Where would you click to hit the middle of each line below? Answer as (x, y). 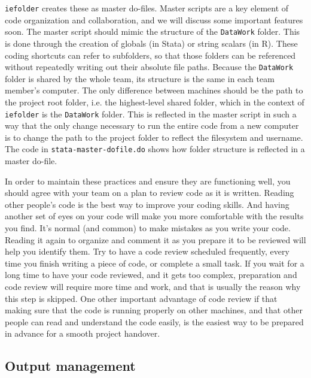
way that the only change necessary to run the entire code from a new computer (152, 126)
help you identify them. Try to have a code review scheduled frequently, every (147, 251)
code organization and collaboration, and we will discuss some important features (154, 19)
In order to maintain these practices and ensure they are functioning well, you (148, 181)
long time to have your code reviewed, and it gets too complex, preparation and (151, 275)
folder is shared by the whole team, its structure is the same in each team (140, 78)
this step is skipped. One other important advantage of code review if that (141, 298)
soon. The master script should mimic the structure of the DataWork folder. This (153, 31)
